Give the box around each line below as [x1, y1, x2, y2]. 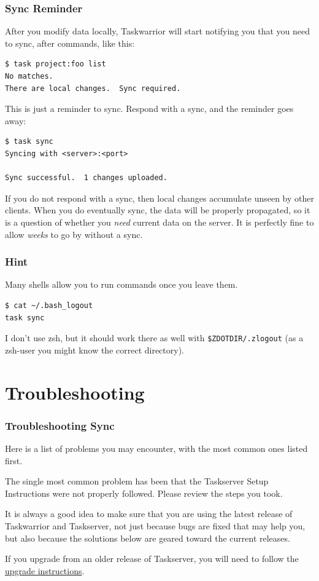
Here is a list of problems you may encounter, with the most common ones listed [5, 441, 308, 454]
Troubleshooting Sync [5, 417, 115, 433]
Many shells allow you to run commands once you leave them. [5, 278, 238, 291]
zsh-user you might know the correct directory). [5, 343, 184, 356]
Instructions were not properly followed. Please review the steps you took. [5, 486, 283, 499]
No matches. [5, 72, 53, 81]
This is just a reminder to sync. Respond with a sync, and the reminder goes [5, 102, 294, 115]
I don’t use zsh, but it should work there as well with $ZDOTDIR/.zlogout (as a [5, 331, 304, 344]
